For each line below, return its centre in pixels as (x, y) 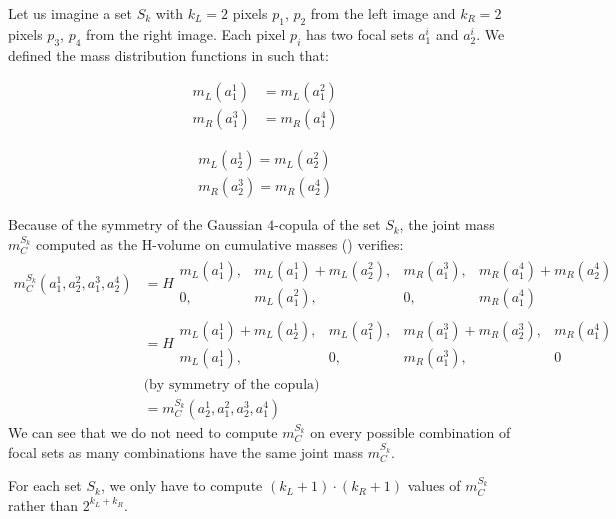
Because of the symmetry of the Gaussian (135, 224)
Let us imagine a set (70, 13)
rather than (43, 504)
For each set (45, 485)
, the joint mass (447, 224)
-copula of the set (327, 224)
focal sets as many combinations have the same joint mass (186, 451)
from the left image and (383, 13)
